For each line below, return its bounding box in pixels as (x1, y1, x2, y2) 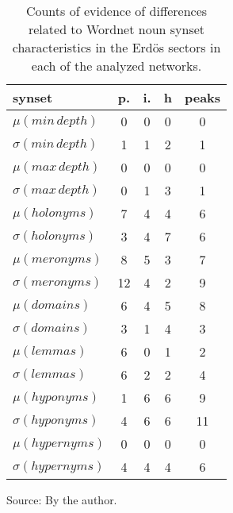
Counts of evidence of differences (25, 2, 208, 20)
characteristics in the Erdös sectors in (12, 38, 221, 56)
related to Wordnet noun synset (28, 20, 205, 38)
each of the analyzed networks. (31, 56, 202, 75)
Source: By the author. (6, 492, 117, 507)
